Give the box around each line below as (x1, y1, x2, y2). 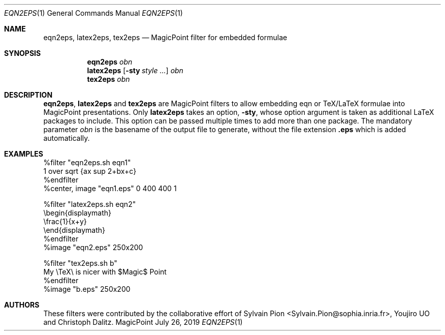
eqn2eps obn (87, 57, 133, 66)
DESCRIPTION (4, 90, 53, 99)
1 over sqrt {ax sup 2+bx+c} (43, 167, 137, 175)
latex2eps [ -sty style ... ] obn (87, 66, 183, 75)
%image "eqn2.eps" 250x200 (43, 243, 143, 252)
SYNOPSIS (4, 49, 41, 57)
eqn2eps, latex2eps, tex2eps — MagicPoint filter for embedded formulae (43, 33, 288, 42)
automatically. (43, 134, 90, 142)
